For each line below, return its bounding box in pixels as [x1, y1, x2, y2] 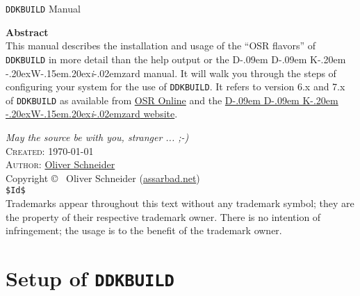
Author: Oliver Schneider [6, 157, 115, 172]
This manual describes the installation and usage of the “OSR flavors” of [6, 38, 316, 53]
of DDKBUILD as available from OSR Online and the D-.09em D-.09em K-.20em [6, 92, 338, 107]
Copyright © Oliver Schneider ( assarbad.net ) [6, 170, 200, 185]
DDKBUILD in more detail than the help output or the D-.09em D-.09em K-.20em [6, 51, 346, 66]
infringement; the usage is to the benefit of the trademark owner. [6, 223, 282, 238]
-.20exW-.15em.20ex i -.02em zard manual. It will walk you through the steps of [6, 65, 336, 80]
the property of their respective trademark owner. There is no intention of [6, 209, 321, 224]
